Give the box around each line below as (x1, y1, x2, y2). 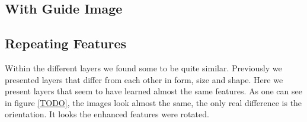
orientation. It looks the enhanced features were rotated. (5, 108, 209, 120)
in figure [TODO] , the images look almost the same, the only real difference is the (5, 96, 302, 108)
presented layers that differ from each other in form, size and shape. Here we (5, 73, 283, 85)
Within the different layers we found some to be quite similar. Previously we (5, 61, 282, 74)
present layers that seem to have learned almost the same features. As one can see (5, 85, 302, 97)
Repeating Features (5, 34, 127, 52)
